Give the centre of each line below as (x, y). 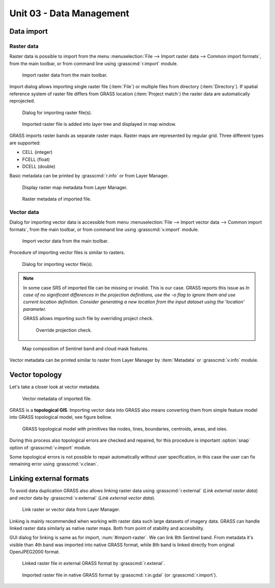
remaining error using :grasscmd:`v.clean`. (54, 464)
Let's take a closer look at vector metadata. (55, 387)
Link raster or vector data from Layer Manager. (71, 510)
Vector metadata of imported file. (57, 398)
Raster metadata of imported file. (57, 199)
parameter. (35, 309)
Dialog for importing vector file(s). (58, 264)
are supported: (25, 143)
